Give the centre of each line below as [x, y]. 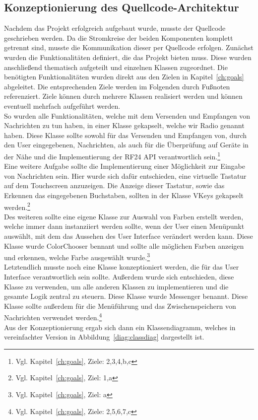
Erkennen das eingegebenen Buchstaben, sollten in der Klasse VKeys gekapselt [124, 195]
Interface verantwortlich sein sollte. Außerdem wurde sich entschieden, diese [119, 277]
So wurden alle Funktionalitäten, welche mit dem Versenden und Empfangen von [127, 115]
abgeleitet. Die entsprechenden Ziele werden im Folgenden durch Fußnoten [117, 86]
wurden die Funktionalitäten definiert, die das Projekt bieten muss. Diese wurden [128, 57]
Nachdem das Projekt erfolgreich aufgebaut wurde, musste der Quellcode [115, 28]
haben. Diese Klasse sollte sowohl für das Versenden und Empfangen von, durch [126, 135]
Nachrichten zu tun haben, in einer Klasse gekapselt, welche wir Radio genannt [124, 125]
